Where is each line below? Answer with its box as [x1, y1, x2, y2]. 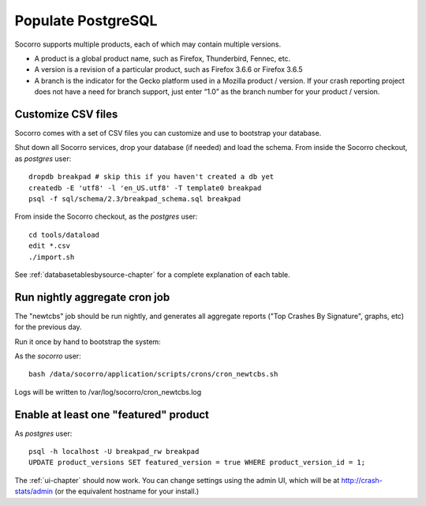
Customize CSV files [14, 107, 118, 121]
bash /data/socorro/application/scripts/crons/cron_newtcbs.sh [28, 369, 278, 379]
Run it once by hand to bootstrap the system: [14, 336, 161, 347]
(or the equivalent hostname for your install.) [54, 486, 200, 497]
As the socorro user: [14, 351, 82, 361]
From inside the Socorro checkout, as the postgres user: [14, 212, 198, 221]
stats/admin [14, 486, 54, 497]
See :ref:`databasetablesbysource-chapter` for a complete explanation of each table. [14, 269, 291, 279]
